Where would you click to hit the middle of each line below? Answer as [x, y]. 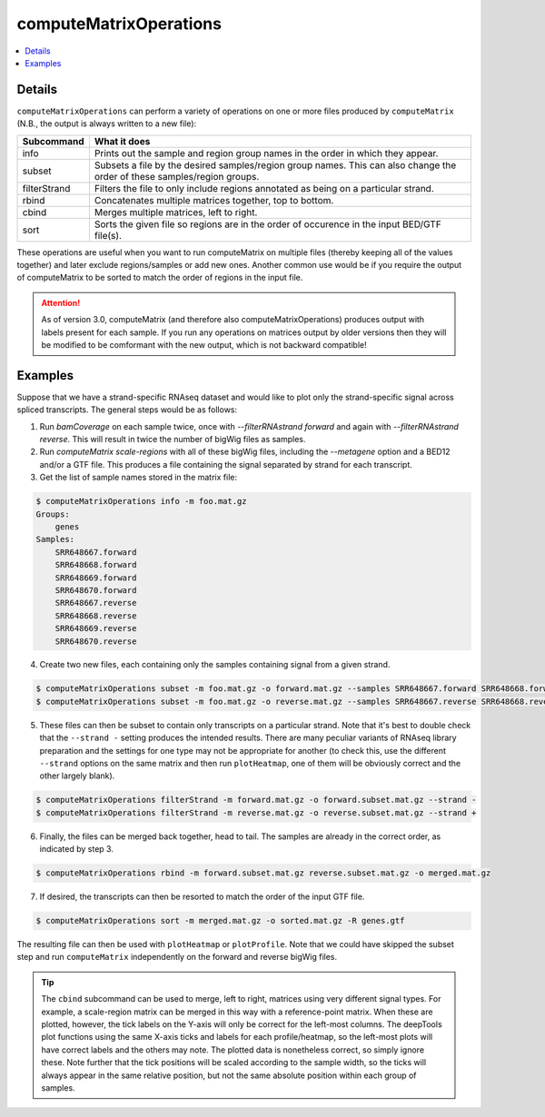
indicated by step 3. [76, 849]
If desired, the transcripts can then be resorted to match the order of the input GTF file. [202, 897]
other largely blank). [77, 776]
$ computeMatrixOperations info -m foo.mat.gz [141, 501]
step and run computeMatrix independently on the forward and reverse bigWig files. [177, 957]
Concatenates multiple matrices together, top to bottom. [214, 200]
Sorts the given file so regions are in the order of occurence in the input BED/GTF [268, 224]
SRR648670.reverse [96, 641]
